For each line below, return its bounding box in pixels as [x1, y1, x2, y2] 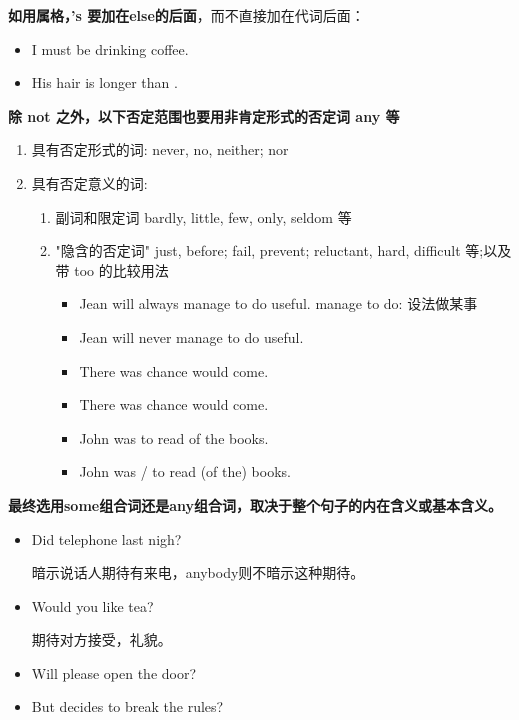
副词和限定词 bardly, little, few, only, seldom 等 [55, 206, 352, 227]
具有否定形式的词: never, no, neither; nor [31, 139, 289, 160]
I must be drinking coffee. [31, 38, 189, 59]
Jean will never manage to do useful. [79, 326, 304, 347]
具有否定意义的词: [31, 172, 148, 193]
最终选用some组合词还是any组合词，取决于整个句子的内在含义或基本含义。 [8, 494, 503, 515]
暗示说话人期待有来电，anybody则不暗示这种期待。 [31, 562, 365, 583]
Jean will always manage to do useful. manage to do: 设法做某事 [79, 293, 478, 314]
